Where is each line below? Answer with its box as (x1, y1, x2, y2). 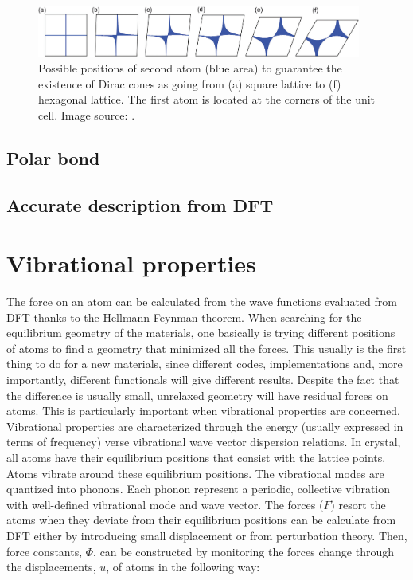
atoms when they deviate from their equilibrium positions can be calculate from (6, 511, 396, 528)
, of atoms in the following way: (106, 558, 260, 575)
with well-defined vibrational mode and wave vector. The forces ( (6, 496, 324, 512)
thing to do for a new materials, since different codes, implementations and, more (6, 355, 403, 372)
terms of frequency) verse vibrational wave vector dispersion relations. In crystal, (6, 433, 401, 450)
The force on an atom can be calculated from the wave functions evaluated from (6, 293, 397, 310)
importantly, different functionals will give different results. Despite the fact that (6, 371, 399, 388)
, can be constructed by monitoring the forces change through (93, 543, 395, 559)
